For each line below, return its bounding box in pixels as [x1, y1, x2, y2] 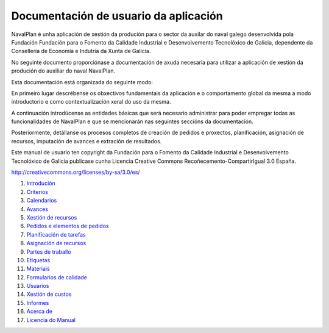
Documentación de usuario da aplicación [11, 9, 223, 23]
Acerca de [26, 308, 53, 315]
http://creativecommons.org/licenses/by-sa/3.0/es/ [11, 168, 140, 176]
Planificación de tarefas [26, 231, 87, 238]
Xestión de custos [26, 290, 72, 298]
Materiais [26, 265, 50, 273]
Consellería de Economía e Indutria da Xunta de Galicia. [11, 48, 151, 55]
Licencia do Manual [26, 316, 76, 323]
